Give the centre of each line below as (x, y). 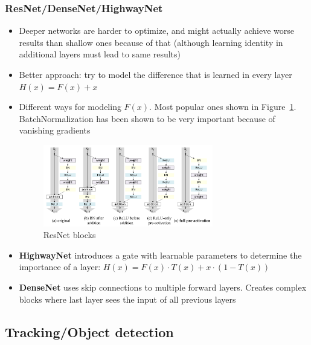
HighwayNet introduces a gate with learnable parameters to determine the (160, 255)
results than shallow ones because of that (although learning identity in (151, 42)
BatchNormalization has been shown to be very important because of (147, 118)
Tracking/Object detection (89, 331)
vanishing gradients (55, 130)
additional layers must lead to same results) (100, 54)
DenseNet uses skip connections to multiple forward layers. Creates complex (163, 287)
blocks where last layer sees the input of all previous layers (127, 299)
